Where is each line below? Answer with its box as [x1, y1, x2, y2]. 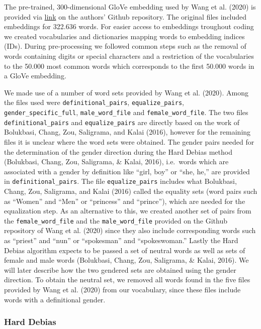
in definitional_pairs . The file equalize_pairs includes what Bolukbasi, [4, 176, 237, 186]
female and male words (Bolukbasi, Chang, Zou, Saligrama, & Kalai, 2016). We [4, 255, 249, 265]
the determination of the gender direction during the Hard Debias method [4, 146, 232, 157]
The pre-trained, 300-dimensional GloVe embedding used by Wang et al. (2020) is [4, 2, 256, 12]
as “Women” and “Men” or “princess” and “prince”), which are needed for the [4, 195, 245, 206]
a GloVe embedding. [4, 70, 66, 81]
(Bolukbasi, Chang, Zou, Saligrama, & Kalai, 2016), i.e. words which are [4, 156, 229, 167]
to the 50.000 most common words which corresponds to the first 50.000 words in [4, 60, 254, 71]
